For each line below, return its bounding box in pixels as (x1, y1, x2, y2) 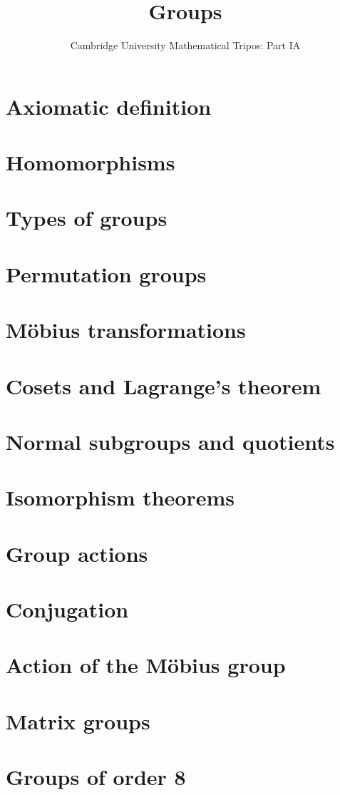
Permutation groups (6, 259, 207, 288)
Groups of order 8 (6, 762, 186, 791)
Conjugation (6, 595, 129, 624)
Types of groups (6, 203, 168, 232)
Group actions (6, 538, 148, 568)
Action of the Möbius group (6, 650, 286, 679)
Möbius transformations (6, 315, 246, 344)
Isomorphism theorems (6, 483, 235, 512)
